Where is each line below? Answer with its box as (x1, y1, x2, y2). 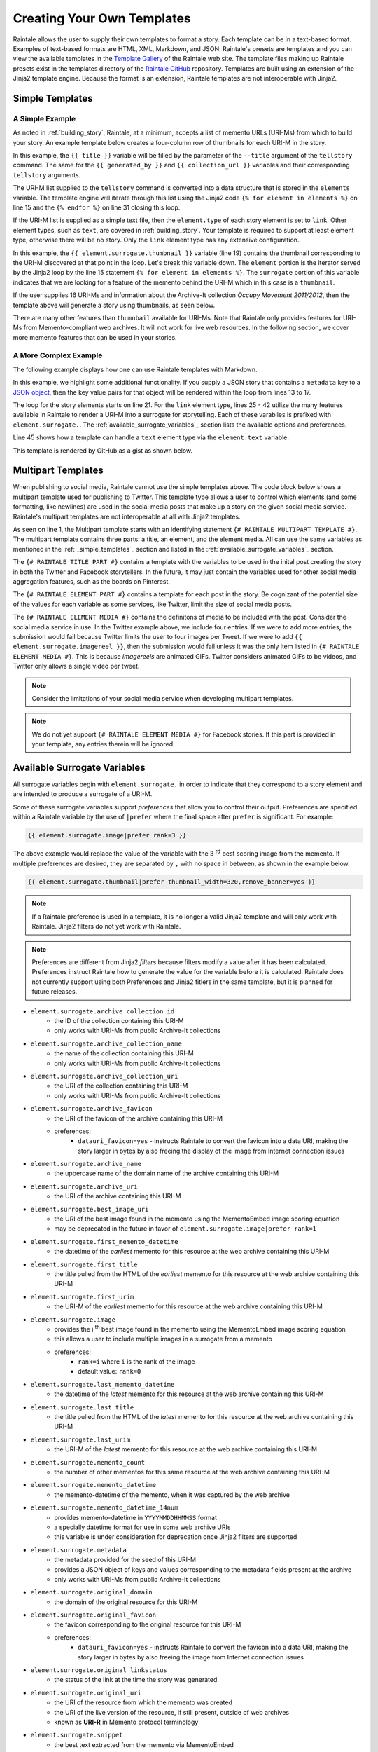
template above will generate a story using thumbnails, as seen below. (13, 301, 216, 309)
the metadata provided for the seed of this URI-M (54, 1556, 196, 1564)
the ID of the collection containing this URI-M (54, 1016, 185, 1025)
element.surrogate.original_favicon (30, 1611, 157, 1619)
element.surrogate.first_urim (30, 1293, 134, 1301)
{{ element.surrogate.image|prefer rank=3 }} (27, 831, 187, 840)
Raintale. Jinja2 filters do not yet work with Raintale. (31, 922, 181, 931)
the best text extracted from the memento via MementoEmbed (54, 1740, 234, 1748)
